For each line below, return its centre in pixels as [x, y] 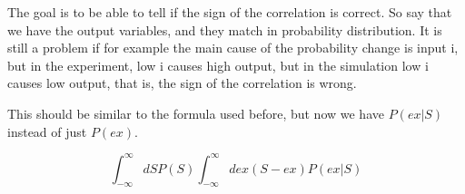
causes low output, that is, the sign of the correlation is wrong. [182, 83]
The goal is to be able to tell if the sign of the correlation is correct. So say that [230, 12]
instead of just [47, 131]
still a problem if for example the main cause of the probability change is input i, [233, 48]
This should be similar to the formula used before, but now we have [196, 113]
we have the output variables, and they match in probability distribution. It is [225, 29]
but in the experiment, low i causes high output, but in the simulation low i [218, 65]
